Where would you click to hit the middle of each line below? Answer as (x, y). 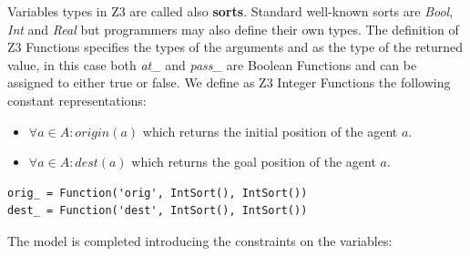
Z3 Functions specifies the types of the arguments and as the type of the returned (235, 47)
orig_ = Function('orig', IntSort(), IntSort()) (158, 193)
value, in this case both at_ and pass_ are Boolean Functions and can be (212, 64)
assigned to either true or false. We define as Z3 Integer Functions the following (229, 82)
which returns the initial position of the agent (270, 131)
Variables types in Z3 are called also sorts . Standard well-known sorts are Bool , (230, 11)
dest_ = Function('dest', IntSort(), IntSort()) (158, 211)
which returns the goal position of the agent (254, 162)
